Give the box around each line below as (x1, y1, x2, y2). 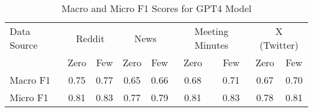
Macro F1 (10, 73, 51, 87)
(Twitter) (259, 38, 299, 52)
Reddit (76, 31, 105, 45)
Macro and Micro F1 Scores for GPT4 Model (61, 1, 252, 15)
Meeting (194, 24, 229, 38)
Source (10, 38, 38, 52)
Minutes (194, 38, 229, 52)
